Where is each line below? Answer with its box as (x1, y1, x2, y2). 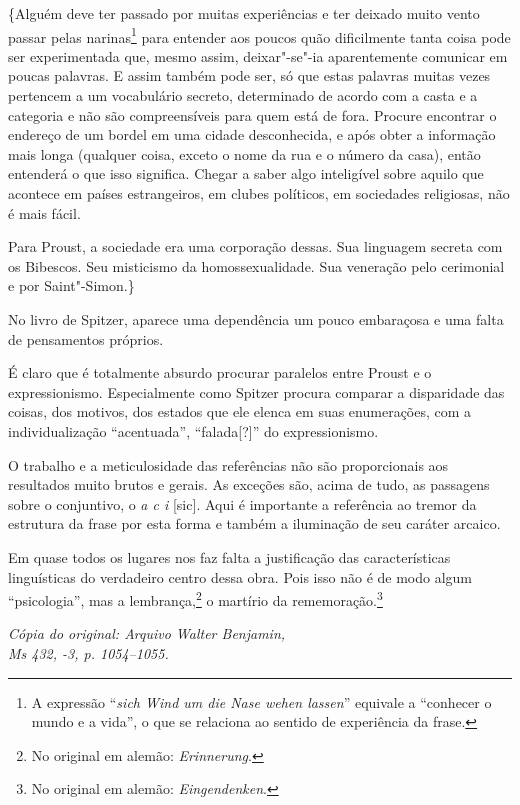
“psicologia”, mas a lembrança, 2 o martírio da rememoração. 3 (8, 587, 383, 610)
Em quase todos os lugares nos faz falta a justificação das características (8, 546, 451, 567)
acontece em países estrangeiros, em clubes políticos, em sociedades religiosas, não (8, 183, 510, 203)
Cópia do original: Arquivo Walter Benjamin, (8, 623, 286, 644)
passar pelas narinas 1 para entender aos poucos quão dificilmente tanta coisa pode (8, 23, 511, 47)
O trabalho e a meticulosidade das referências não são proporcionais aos (8, 454, 449, 475)
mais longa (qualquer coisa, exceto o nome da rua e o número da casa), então (8, 143, 481, 164)
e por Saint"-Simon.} (8, 275, 135, 296)
